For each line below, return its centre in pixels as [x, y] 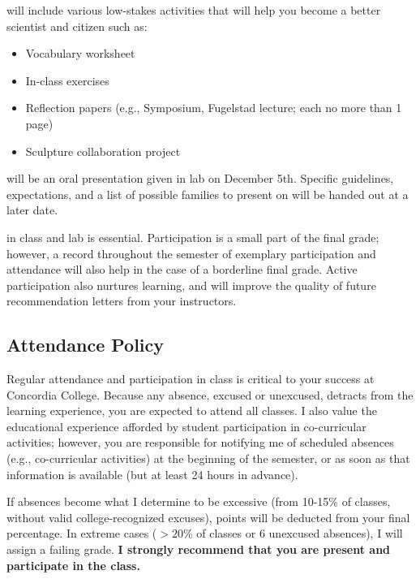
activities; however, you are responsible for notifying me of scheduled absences [200, 442]
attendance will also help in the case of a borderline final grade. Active [182, 269]
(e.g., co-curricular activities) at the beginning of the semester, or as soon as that [208, 458]
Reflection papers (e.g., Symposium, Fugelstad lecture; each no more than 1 [214, 108]
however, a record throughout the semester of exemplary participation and [191, 253]
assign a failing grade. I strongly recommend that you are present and [199, 549]
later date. [32, 210]
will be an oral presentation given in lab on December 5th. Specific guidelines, [200, 178]
